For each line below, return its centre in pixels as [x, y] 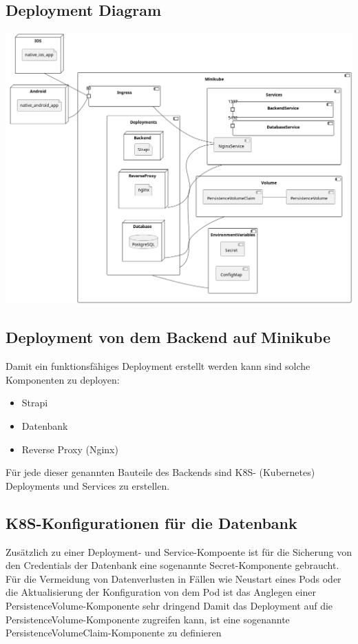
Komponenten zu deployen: [63, 379]
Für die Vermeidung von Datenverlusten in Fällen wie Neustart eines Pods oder [173, 578]
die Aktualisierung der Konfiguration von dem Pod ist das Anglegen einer [161, 592]
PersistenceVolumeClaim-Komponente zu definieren [114, 633]
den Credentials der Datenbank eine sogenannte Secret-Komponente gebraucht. [172, 565]
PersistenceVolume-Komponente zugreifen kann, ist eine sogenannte [148, 619]
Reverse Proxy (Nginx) [70, 449]
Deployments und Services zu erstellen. [88, 485]
